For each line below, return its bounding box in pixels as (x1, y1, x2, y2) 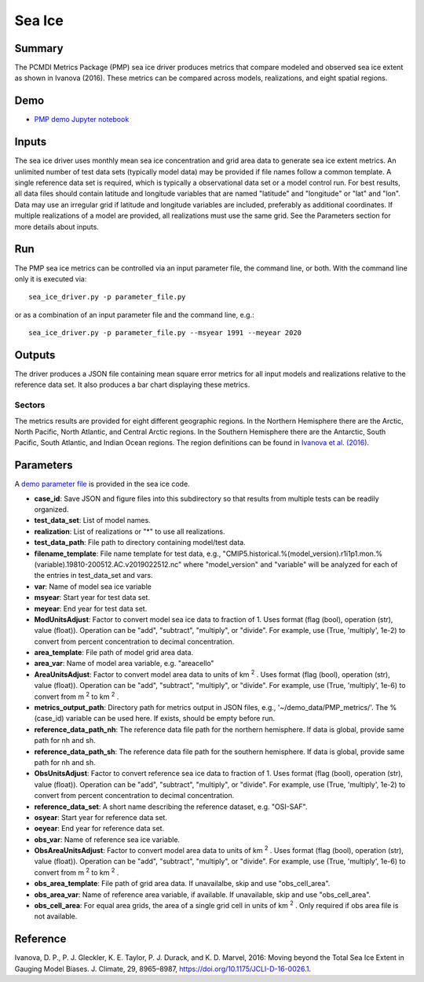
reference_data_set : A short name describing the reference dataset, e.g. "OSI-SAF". (34, 802, 308, 811)
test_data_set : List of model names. (34, 516, 151, 525)
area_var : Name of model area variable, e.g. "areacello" (34, 659, 215, 668)
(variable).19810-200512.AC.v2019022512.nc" (34, 559, 182, 569)
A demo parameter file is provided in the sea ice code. (14, 480, 190, 489)
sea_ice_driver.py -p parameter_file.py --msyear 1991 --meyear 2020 (28, 329, 302, 337)
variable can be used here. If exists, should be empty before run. (65, 714, 275, 723)
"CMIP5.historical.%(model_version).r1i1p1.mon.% (222, 549, 383, 558)
